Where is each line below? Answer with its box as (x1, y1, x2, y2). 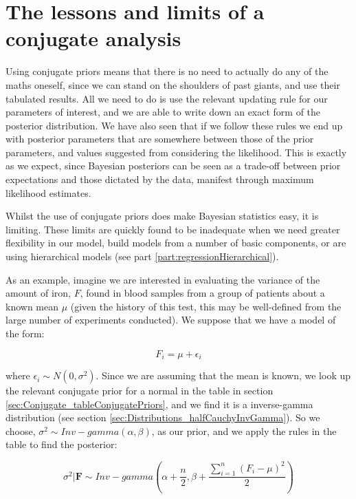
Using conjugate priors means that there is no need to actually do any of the (5, 64, 329, 78)
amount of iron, (5, 286, 71, 300)
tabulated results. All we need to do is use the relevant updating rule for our (5, 91, 328, 105)
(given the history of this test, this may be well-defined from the (70, 299, 342, 313)
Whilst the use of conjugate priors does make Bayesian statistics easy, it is (5, 209, 319, 223)
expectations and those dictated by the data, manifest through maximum (5, 172, 314, 187)
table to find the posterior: (5, 437, 118, 452)
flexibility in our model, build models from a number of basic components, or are (5, 235, 346, 250)
